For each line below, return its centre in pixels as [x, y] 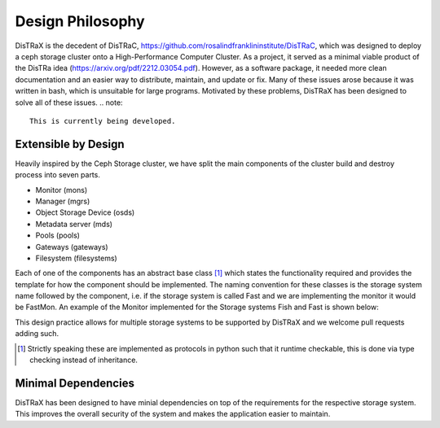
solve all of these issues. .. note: [69, 103]
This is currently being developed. [103, 121]
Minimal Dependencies [75, 383]
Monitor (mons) [62, 190]
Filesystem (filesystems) [76, 258]
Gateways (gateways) [72, 247]
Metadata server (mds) [74, 224]
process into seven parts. [58, 175]
